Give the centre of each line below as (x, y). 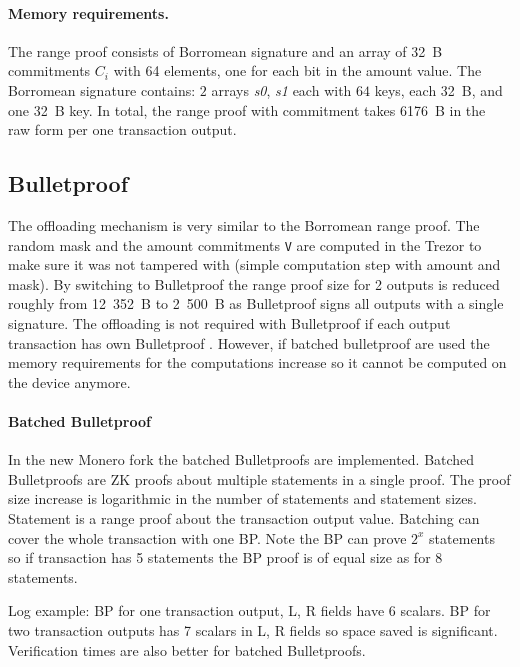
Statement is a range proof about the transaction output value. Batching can (244, 517)
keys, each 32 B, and (438, 89)
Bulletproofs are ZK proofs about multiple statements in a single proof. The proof (259, 478)
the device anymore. (69, 381)
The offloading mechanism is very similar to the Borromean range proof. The (244, 224)
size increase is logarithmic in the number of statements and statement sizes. (242, 498)
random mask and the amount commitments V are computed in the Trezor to (245, 244)
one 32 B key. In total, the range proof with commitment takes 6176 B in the (247, 109)
